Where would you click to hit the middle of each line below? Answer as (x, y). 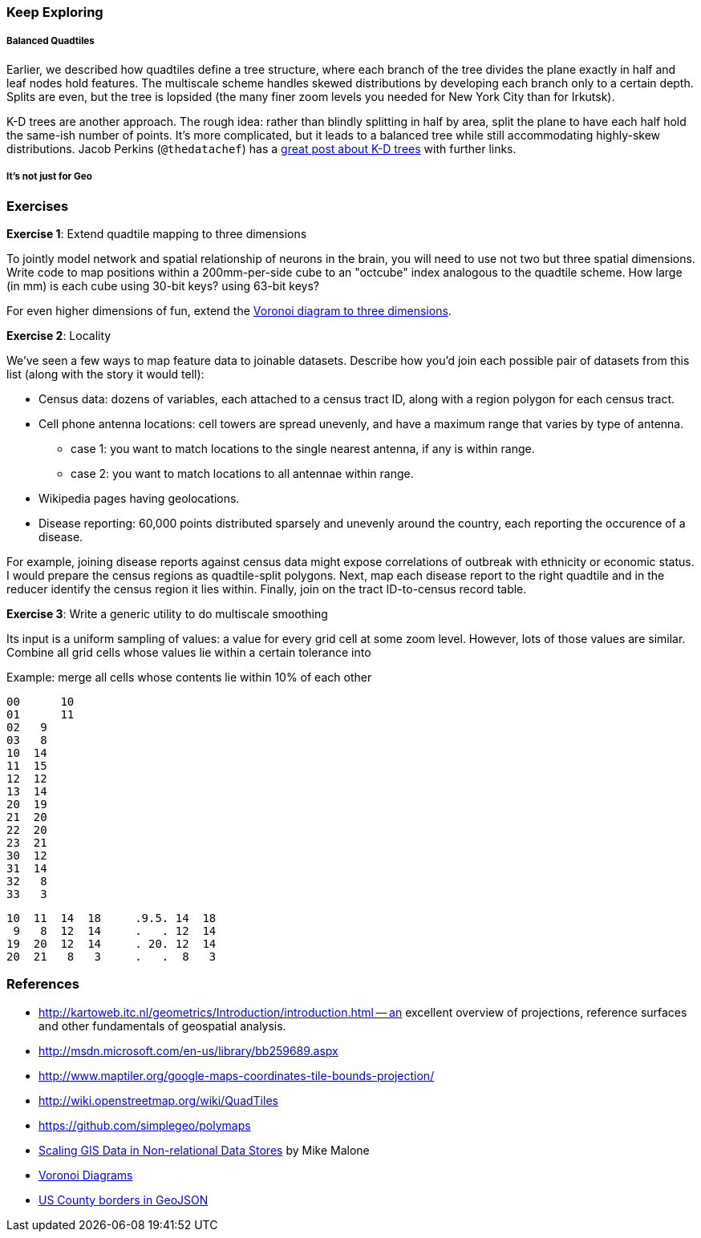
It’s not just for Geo (49, 177)
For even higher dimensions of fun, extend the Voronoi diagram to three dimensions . (229, 310)
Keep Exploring (55, 12)
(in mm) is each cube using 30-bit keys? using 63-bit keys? (163, 285)
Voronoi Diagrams (86, 1175)
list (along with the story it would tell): (105, 374)
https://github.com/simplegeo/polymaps (145, 1125)
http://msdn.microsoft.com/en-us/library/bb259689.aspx (188, 1050)
